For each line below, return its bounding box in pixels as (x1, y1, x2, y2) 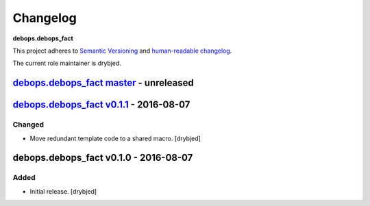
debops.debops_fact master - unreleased (12, 77, 195, 89)
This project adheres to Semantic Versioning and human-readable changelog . (12, 47, 232, 55)
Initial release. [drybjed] (29, 187, 97, 195)
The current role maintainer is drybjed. (12, 59, 121, 68)
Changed (12, 120, 45, 129)
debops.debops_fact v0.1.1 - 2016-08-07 (12, 99, 190, 111)
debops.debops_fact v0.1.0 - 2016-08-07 (12, 152, 193, 164)
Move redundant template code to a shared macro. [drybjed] (29, 134, 201, 142)
